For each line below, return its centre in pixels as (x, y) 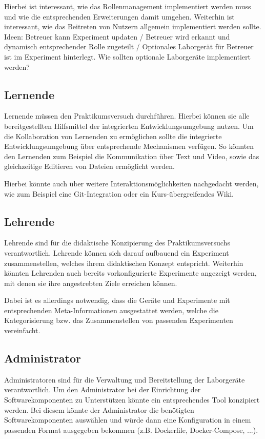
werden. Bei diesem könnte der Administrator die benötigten (99, 409)
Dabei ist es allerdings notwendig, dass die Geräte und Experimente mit (117, 300)
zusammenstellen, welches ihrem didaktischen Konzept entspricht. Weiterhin (124, 263)
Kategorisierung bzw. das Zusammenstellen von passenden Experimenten (119, 320)
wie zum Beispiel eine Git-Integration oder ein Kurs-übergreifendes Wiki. (119, 193)
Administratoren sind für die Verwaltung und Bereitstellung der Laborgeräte (125, 379)
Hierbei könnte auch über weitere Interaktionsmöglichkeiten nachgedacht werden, (131, 183)
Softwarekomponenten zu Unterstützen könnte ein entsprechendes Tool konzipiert (132, 400)
